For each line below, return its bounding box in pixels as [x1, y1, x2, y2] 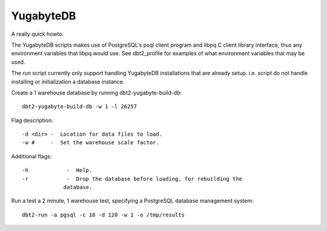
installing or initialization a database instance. [11, 78, 125, 85]
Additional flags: [11, 152, 52, 160]
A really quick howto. [11, 30, 64, 38]
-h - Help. [22, 167, 93, 174]
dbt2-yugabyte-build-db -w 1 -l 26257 [22, 103, 137, 110]
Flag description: [11, 116, 54, 124]
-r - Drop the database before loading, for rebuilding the [22, 175, 242, 182]
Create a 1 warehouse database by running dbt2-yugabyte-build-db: [11, 89, 182, 96]
